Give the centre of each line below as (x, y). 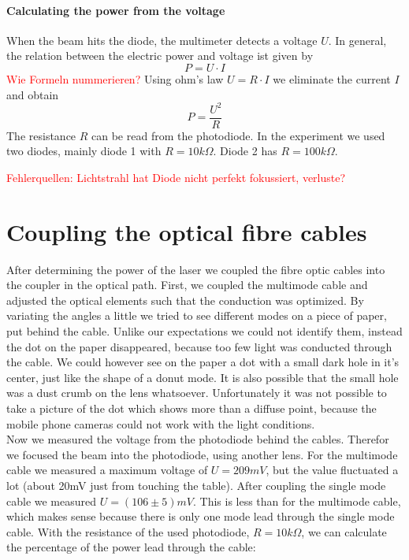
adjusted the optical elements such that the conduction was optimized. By (185, 300)
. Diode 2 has (245, 151)
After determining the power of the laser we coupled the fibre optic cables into (196, 269)
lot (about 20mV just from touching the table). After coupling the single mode (196, 485)
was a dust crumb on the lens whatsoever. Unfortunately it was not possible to (197, 393)
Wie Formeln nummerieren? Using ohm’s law (115, 78)
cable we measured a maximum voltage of (107, 470)
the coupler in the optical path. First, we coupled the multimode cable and (187, 285)
